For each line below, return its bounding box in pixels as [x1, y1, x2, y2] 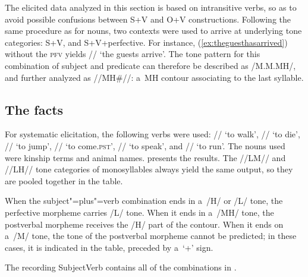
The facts [5, 100, 64, 118]
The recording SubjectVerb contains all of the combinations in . [5, 261, 237, 273]
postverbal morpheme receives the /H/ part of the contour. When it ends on [5, 218, 284, 230]
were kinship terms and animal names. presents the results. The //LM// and [5, 151, 286, 163]
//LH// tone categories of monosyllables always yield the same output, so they [5, 163, 293, 175]
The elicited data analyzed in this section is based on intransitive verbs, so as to [5, 1, 297, 13]
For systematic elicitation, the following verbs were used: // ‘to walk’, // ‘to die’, [5, 128, 300, 140]
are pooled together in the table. [5, 174, 123, 187]
